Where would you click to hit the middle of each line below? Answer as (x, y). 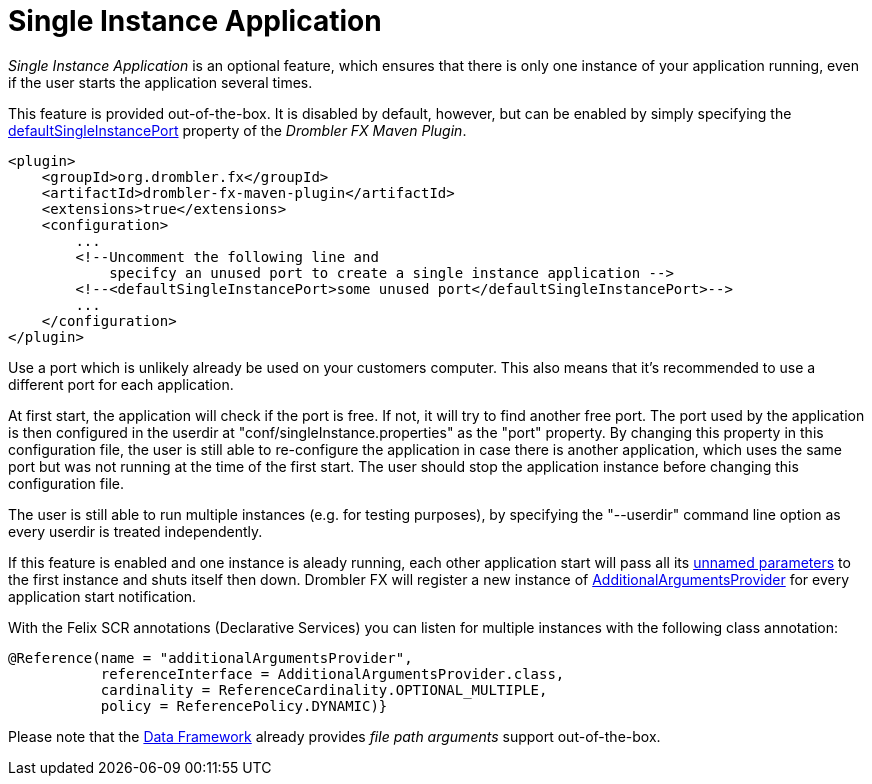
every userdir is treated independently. (135, 531)
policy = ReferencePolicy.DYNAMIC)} (244, 705)
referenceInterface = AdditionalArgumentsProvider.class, (332, 673)
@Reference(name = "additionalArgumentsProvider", (210, 657)
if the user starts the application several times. (160, 82)
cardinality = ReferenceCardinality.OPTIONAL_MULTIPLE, (324, 689)
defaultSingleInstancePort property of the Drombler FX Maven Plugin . (237, 130)
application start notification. (102, 596)
